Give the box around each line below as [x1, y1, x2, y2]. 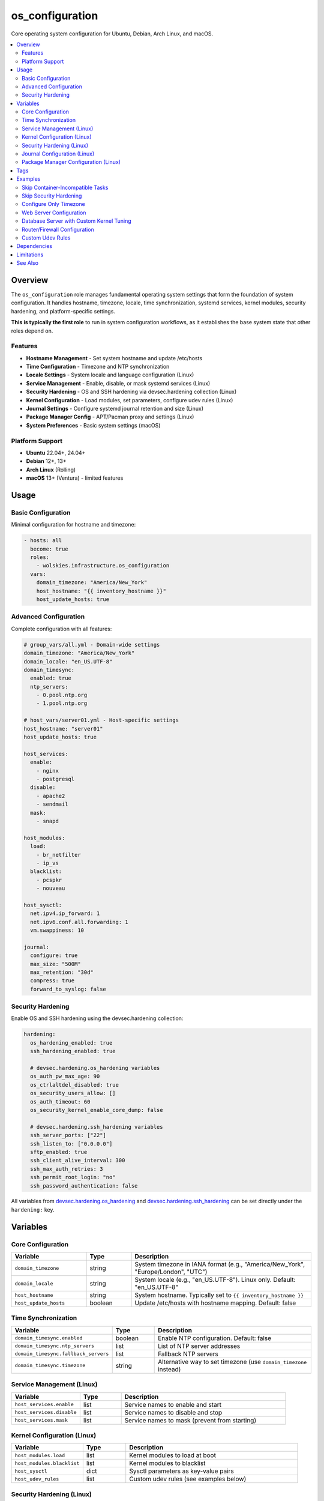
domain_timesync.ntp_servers [14, 1342, 95, 1349]
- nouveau [36, 885, 65, 892]
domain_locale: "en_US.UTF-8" [23, 658, 113, 665]
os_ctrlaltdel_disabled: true [30, 1081, 119, 1088]
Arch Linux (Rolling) [26, 466, 76, 473]
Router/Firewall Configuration [22, 226, 94, 233]
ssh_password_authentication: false [30, 1182, 138, 1189]
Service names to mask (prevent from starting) [124, 1416, 257, 1424]
